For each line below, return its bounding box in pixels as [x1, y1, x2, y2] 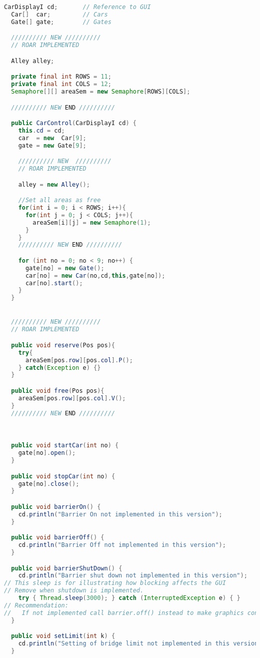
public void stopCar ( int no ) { [11, 472, 115, 480]
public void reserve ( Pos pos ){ [11, 341, 115, 349]
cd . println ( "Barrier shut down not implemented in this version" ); [18, 572, 247, 579]
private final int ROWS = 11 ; [11, 73, 111, 81]
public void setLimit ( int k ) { [11, 632, 115, 640]
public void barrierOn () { [11, 503, 101, 510]
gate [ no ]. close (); [18, 480, 79, 487]
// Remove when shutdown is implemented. [4, 587, 144, 594]
